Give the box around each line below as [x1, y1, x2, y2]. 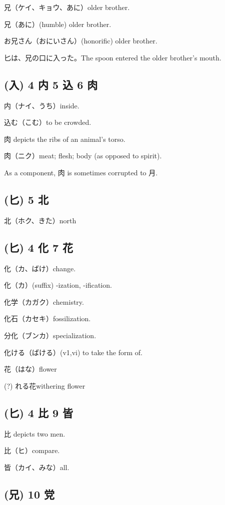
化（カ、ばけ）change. [4, 263, 76, 273]
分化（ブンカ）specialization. [4, 330, 96, 340]
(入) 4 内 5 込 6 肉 [4, 76, 98, 92]
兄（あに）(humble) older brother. [4, 18, 111, 29]
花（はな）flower [4, 364, 57, 374]
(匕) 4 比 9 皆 [4, 405, 73, 420]
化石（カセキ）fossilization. [4, 313, 91, 324]
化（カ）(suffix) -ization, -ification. [4, 280, 112, 290]
